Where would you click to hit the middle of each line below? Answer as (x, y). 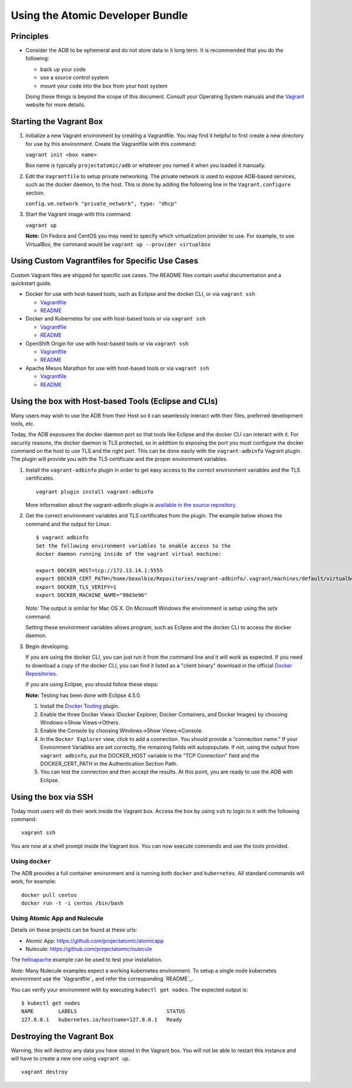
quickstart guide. (31, 283)
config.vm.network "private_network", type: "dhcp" (101, 204)
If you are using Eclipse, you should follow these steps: (92, 685)
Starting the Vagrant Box (57, 121)
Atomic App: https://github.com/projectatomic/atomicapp (95, 940)
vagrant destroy (45, 1072)
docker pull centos (49, 895)
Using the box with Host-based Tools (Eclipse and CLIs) (114, 401)
